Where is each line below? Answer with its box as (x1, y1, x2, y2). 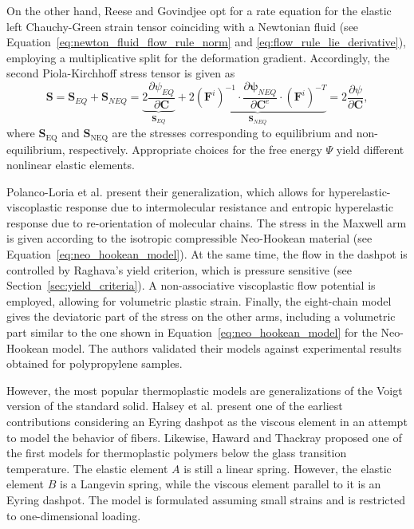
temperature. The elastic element (6, 460, 168, 476)
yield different (336, 140, 404, 157)
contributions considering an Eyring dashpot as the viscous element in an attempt (6, 413, 408, 429)
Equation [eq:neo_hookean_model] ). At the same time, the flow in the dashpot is (6, 246, 408, 263)
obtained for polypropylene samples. (6, 355, 183, 372)
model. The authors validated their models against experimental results (52, 339, 402, 356)
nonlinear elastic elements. (6, 156, 135, 173)
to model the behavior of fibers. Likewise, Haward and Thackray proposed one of (6, 428, 402, 445)
